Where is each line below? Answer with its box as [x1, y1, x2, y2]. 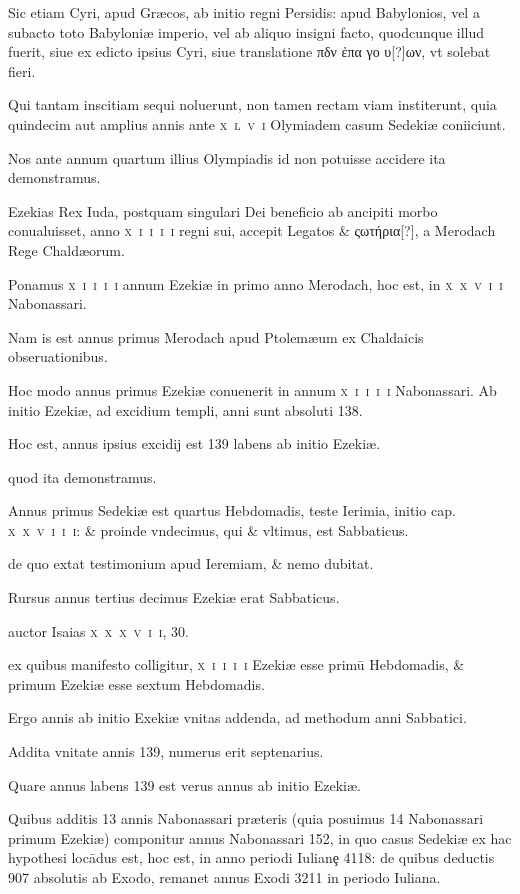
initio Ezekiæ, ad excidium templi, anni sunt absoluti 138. [8, 399, 363, 420]
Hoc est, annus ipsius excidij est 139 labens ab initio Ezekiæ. [8, 433, 381, 454]
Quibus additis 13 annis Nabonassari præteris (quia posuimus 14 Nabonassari [8, 808, 484, 829]
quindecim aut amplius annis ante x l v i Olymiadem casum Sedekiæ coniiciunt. [8, 113, 506, 134]
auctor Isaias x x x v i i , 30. [8, 620, 189, 641]
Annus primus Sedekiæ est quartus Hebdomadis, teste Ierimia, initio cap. [8, 500, 456, 521]
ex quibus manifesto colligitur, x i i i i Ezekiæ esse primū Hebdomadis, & [8, 654, 465, 675]
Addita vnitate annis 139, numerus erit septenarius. [8, 741, 324, 762]
